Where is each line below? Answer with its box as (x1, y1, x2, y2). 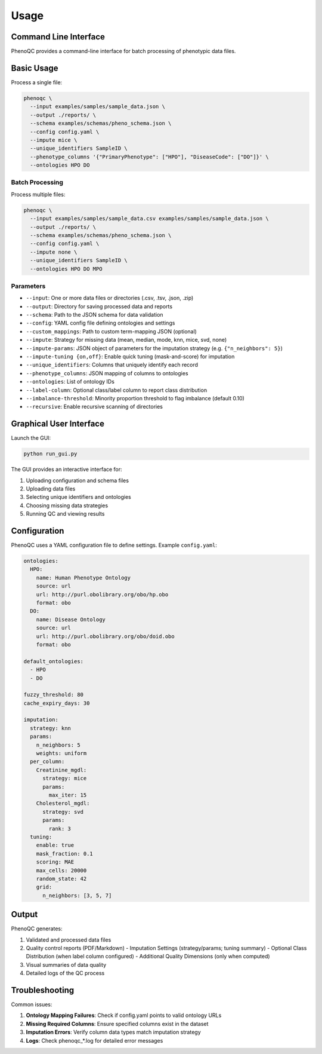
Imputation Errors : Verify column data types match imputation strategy (26, 1028, 201, 1036)
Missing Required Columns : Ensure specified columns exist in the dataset (26, 1020, 209, 1027)
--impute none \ (30, 249, 78, 255)
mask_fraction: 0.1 (36, 850, 94, 857)
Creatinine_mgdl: (36, 767, 87, 773)
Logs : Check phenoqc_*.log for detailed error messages (26, 1037, 163, 1044)
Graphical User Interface (11, 419, 104, 429)
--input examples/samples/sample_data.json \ (30, 103, 165, 110)
